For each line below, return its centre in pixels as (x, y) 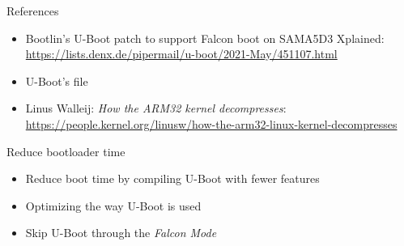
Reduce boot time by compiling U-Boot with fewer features (172, 178)
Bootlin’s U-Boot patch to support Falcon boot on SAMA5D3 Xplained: (205, 38)
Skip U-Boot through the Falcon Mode (121, 233)
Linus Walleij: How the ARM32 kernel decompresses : (156, 108)
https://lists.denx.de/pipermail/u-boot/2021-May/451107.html (181, 54)
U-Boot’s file (57, 81)
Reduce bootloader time (66, 151)
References (33, 11)
